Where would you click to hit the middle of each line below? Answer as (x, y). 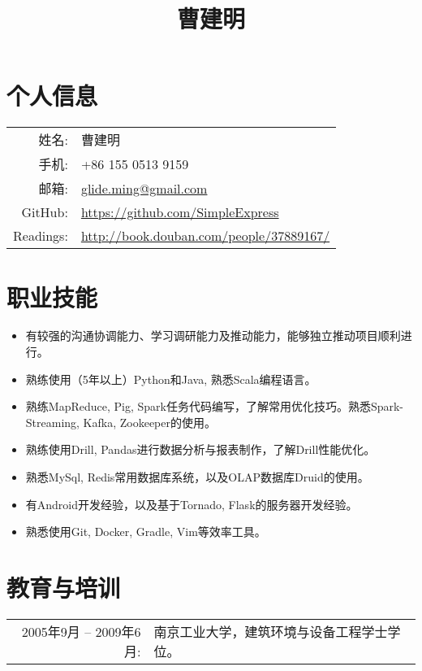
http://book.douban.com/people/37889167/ (205, 236)
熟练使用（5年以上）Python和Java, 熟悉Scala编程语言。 (171, 379)
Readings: (41, 236)
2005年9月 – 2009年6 (81, 631)
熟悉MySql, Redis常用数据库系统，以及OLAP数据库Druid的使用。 (197, 477)
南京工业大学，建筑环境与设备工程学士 (271, 631)
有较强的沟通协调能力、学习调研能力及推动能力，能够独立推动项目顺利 (213, 335)
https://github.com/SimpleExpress (180, 212)
